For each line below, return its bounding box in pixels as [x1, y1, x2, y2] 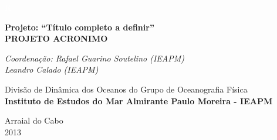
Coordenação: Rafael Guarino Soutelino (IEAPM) [5, 52, 184, 64]
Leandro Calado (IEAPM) [5, 63, 99, 76]
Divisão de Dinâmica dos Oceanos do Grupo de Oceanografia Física [5, 83, 248, 95]
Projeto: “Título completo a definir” [5, 21, 154, 33]
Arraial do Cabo [5, 114, 63, 127]
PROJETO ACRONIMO [5, 32, 108, 45]
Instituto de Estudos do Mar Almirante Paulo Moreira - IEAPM [5, 94, 273, 107]
